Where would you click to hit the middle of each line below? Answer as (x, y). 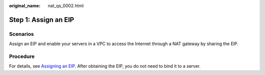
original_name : (25, 6)
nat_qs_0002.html (66, 6)
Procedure (22, 56)
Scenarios (22, 34)
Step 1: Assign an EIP (42, 20)
